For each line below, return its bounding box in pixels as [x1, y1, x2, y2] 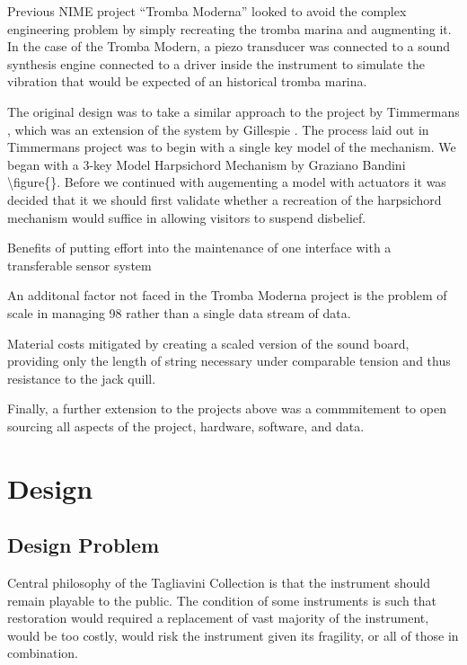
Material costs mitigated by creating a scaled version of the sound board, [7, 333, 410, 352]
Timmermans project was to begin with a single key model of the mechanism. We [7, 137, 456, 156]
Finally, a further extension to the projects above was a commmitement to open [7, 399, 446, 418]
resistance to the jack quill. [7, 368, 156, 387]
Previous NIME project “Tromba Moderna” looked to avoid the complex [7, 2, 407, 20]
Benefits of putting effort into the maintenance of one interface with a [7, 238, 392, 257]
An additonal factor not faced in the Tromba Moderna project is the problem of [7, 286, 447, 305]
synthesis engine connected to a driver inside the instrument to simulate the [7, 54, 425, 73]
